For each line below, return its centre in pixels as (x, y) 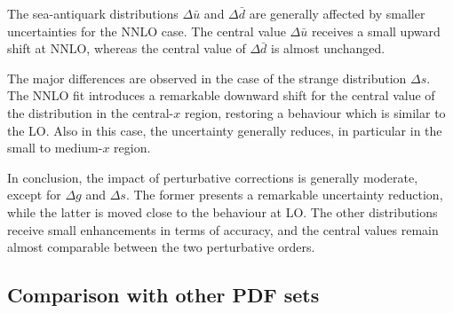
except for (34, 195)
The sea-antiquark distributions (93, 13)
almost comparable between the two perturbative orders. (161, 247)
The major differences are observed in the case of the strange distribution (207, 78)
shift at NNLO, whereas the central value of (127, 48)
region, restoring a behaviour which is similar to (315, 112)
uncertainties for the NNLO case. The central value (147, 31)
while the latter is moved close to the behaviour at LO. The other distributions (223, 211)
